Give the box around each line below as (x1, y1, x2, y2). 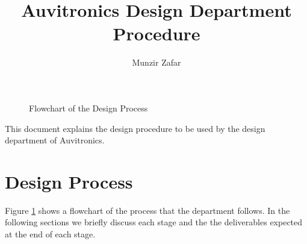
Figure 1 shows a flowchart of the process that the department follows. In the (5, 204, 290, 216)
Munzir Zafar (132, 56, 181, 69)
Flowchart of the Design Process (29, 101, 148, 114)
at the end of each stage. (5, 228, 96, 240)
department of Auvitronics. (5, 134, 105, 146)
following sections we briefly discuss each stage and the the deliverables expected (5, 216, 303, 228)
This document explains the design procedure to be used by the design (5, 122, 265, 134)
